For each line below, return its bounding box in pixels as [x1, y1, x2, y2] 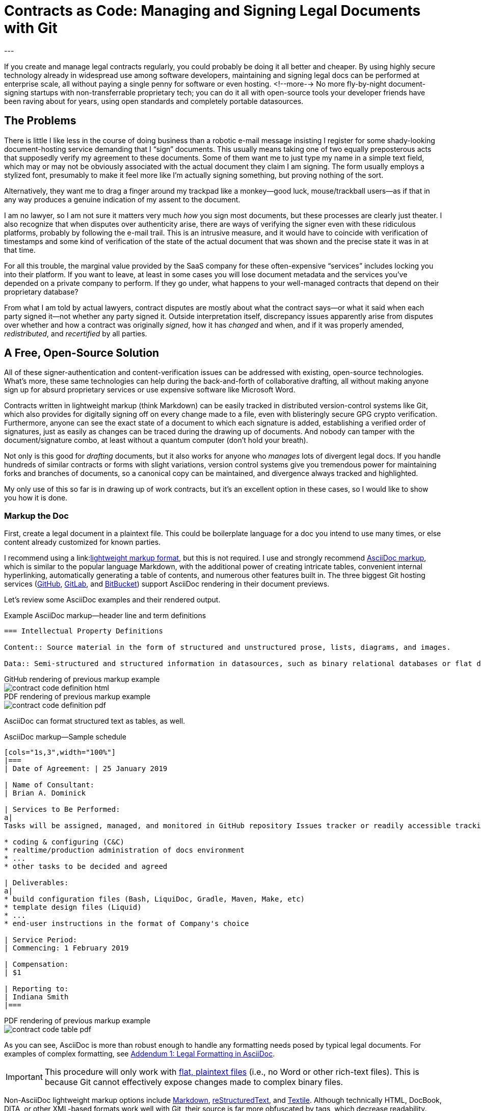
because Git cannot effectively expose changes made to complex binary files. [44, 1077, 343, 1088]
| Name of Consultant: [4, 781, 95, 789]
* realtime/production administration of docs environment [4, 846, 245, 855]
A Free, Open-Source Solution [4, 347, 159, 360]
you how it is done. [4, 493, 68, 502]
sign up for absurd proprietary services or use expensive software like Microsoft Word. [4, 385, 296, 394]
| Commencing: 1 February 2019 [4, 944, 129, 953]
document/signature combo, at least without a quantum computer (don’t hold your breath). [4, 436, 308, 445]
